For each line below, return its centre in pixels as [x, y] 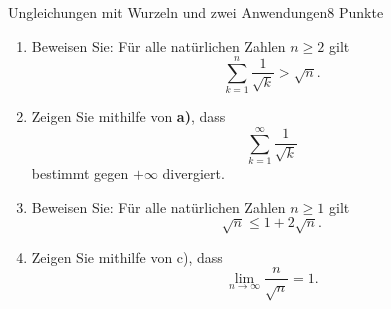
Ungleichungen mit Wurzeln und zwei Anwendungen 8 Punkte [196, 12]
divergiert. [193, 173]
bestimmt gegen [80, 173]
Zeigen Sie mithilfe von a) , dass [128, 116]
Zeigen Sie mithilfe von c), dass [127, 256]
